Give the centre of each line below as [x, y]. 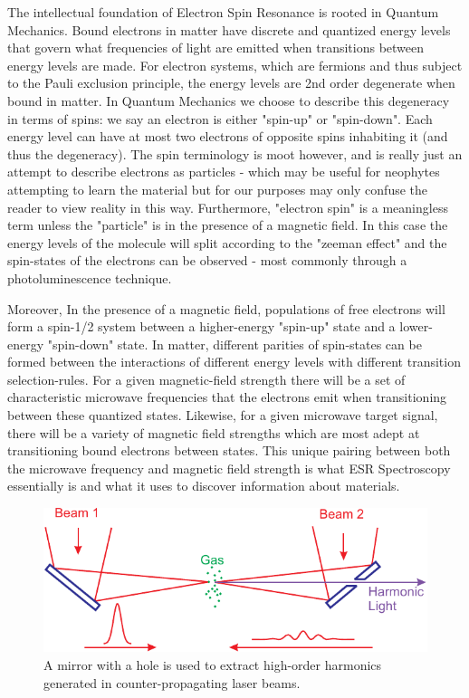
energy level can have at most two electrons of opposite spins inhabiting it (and [228, 136]
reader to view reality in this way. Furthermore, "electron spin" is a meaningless [228, 207]
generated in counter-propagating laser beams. [172, 682]
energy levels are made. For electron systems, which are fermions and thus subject [235, 65]
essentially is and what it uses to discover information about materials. [204, 486]
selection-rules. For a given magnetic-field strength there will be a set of [206, 379]
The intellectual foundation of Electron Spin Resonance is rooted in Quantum [223, 12]
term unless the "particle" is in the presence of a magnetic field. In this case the [228, 225]
